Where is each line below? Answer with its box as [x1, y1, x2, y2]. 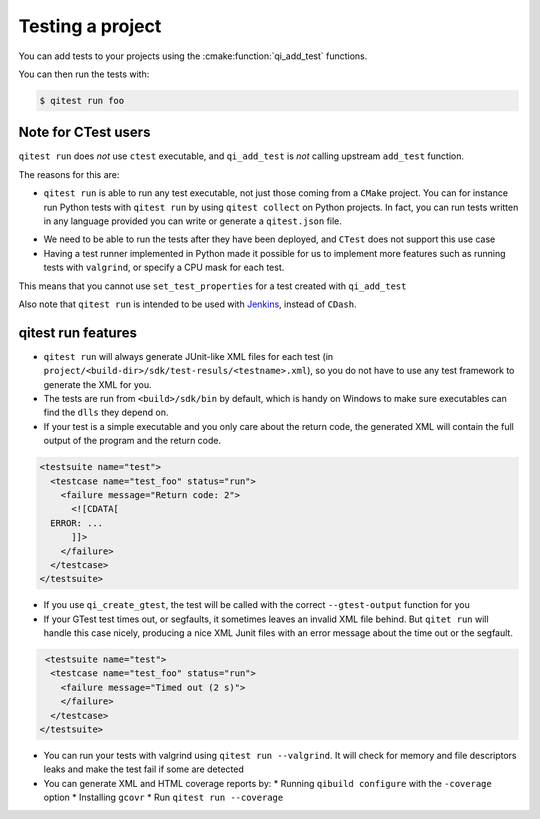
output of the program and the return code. [43, 435, 222, 447]
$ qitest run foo [39, 95, 125, 106]
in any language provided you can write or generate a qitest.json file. [43, 215, 342, 227]
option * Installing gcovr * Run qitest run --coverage [43, 791, 284, 804]
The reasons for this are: [18, 168, 120, 180]
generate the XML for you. [43, 378, 152, 390]
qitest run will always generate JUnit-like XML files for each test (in [43, 350, 334, 362]
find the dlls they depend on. [43, 406, 169, 419]
